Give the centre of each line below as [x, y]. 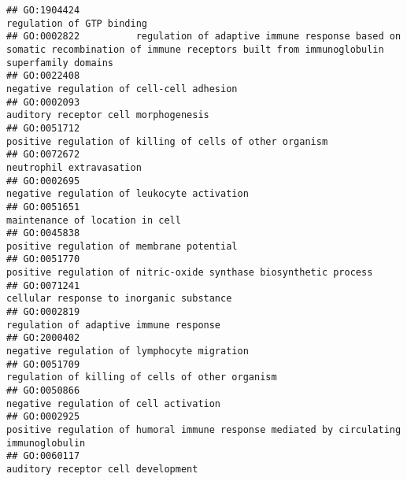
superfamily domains [60, 63]
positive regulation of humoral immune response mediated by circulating [204, 430]
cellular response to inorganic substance [119, 299]
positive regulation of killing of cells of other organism [167, 141]
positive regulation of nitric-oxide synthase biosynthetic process [190, 273]
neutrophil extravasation [74, 167]
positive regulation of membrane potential [122, 246]
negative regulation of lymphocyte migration [128, 351]
